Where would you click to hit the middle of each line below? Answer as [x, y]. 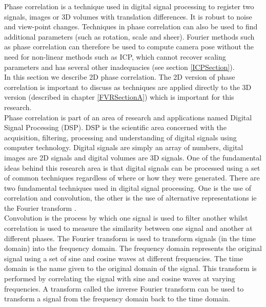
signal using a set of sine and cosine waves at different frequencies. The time [124, 258]
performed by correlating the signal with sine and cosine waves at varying [120, 278]
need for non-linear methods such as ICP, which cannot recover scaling [115, 56]
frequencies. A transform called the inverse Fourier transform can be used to [124, 288]
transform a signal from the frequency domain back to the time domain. [117, 299]
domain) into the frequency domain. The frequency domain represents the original [133, 248]
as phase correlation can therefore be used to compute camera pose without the [129, 47]
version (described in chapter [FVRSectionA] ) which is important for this [119, 97]
